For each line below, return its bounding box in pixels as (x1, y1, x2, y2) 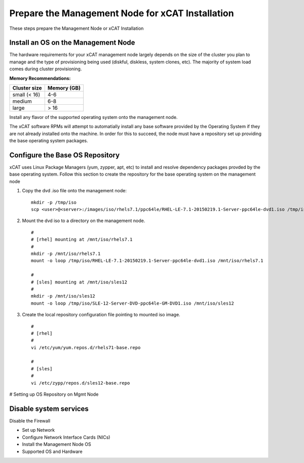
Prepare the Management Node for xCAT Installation (9, 8, 234, 19)
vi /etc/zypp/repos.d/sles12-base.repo (31, 380, 130, 386)
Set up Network (22, 427, 55, 433)
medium (12, 98, 32, 105)
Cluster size (12, 85, 43, 92)
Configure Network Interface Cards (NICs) (22, 434, 110, 440)
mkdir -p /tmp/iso (31, 199, 77, 205)
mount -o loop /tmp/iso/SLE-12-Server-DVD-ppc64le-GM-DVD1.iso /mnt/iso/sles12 (31, 300, 234, 306)
